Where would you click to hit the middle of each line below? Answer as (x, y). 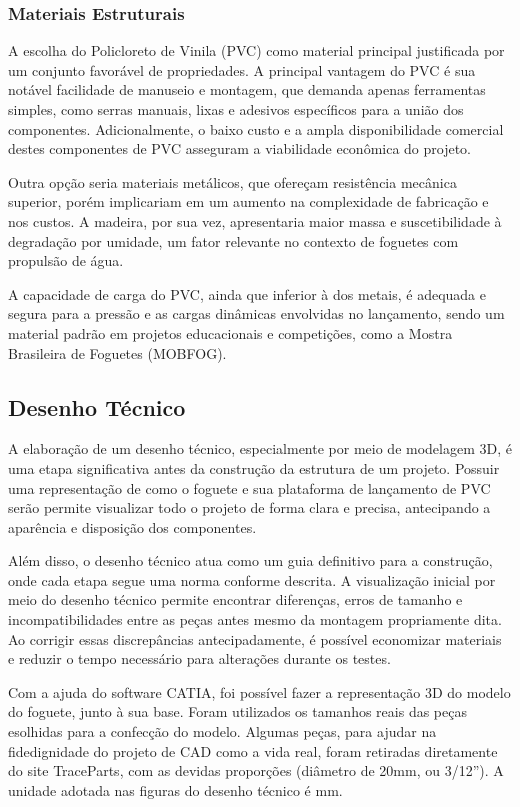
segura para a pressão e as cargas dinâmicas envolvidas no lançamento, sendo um (256, 313)
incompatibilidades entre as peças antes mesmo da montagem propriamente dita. (255, 619)
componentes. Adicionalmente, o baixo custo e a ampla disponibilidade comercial (256, 128)
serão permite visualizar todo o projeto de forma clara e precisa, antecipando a (249, 507)
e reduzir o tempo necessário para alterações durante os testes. (199, 658)
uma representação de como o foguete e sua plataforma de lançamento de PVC (249, 487)
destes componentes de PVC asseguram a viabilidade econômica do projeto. (240, 148)
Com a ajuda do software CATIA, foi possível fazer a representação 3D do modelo (259, 691)
